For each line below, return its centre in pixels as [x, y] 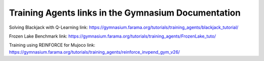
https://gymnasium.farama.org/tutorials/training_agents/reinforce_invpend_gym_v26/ [95, 52]
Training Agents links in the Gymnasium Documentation [125, 13]
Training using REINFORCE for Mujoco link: [52, 45]
